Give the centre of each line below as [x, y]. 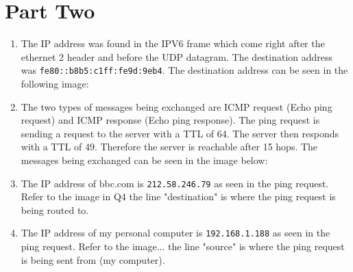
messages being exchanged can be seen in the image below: [144, 160]
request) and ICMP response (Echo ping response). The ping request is [170, 120]
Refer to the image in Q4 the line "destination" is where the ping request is [178, 196]
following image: [55, 83]
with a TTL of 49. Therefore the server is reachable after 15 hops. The [169, 147]
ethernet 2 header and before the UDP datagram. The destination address [177, 56]
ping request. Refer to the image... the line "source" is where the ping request [183, 246]
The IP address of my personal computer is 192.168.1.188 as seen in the [175, 233]
